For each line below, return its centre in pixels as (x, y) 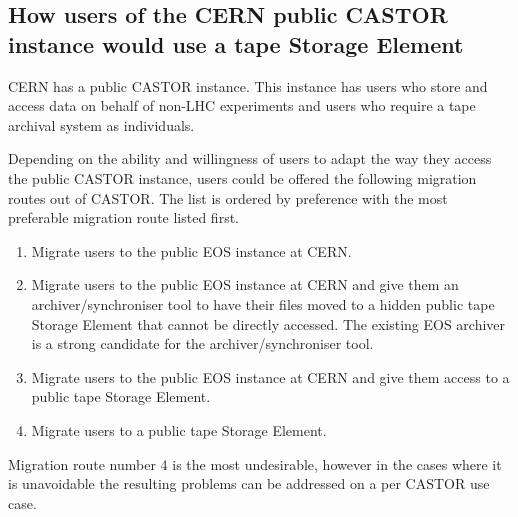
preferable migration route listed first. (123, 217)
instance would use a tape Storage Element (236, 43)
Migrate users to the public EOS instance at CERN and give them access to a (270, 376)
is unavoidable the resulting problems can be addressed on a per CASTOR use (249, 483)
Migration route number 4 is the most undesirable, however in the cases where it (255, 463)
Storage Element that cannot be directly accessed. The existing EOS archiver (268, 323)
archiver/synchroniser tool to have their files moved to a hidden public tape (263, 303)
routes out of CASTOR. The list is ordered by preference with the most (228, 197)
